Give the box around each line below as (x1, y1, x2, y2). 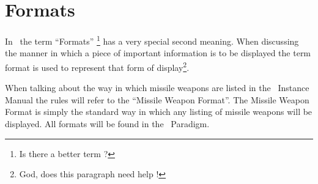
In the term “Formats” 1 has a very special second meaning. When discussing (5, 33, 299, 47)
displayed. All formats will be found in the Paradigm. (5, 117, 210, 130)
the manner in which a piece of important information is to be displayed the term (5, 46, 311, 59)
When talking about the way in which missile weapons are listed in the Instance (5, 81, 309, 94)
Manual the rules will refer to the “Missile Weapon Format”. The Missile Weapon (5, 93, 309, 106)
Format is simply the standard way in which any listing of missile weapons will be (5, 105, 312, 118)
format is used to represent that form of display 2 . (5, 59, 190, 73)
